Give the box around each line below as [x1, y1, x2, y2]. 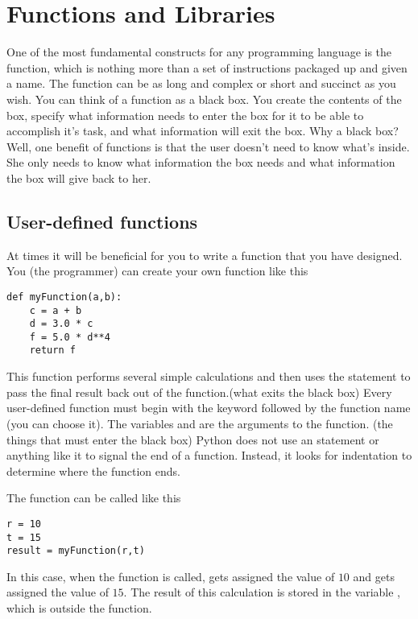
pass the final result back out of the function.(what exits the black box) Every [6, 383, 392, 400]
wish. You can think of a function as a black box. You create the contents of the [6, 90, 402, 107]
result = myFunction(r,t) [6, 545, 145, 557]
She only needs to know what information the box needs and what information [6, 154, 395, 171]
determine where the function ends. [6, 462, 180, 479]
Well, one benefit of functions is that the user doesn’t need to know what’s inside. [6, 138, 410, 155]
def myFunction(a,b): [6, 291, 122, 303]
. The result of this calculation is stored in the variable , [123, 584, 401, 600]
